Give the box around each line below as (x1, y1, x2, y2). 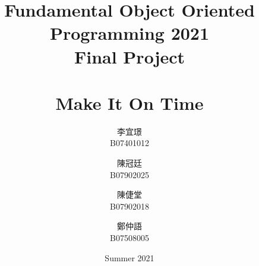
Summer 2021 (105, 251, 154, 264)
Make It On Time (55, 90, 204, 115)
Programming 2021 (49, 21, 210, 45)
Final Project (74, 44, 185, 68)
